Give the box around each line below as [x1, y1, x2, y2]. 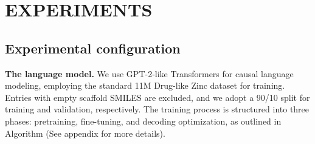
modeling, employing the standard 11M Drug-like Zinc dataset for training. [5, 79, 285, 92]
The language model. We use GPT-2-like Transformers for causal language [5, 67, 294, 80]
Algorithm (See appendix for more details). [5, 126, 165, 139]
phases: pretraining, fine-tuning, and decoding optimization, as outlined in [5, 114, 282, 127]
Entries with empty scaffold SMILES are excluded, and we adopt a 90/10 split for [5, 91, 310, 103]
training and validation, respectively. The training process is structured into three [5, 103, 310, 115]
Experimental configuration [5, 38, 181, 57]
